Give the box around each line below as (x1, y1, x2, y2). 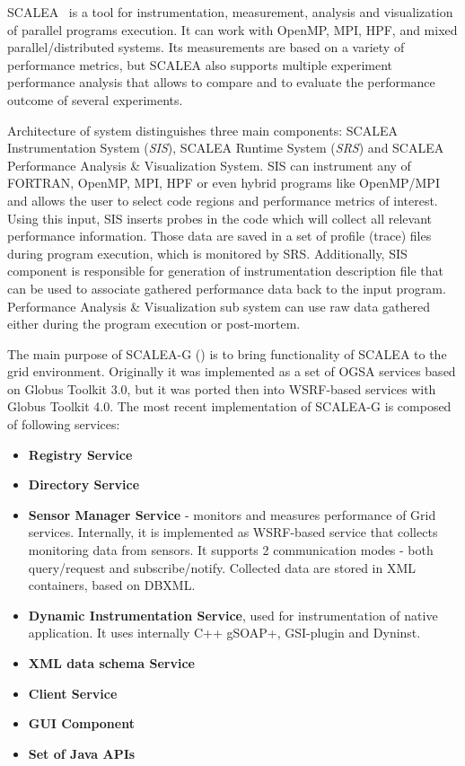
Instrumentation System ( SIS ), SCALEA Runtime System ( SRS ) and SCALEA (7, 138, 444, 157)
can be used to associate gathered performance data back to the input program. (7, 278, 446, 297)
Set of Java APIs (28, 744, 136, 762)
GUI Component (28, 714, 135, 733)
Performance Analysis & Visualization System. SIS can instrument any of (7, 155, 411, 174)
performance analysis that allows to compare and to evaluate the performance (7, 73, 435, 92)
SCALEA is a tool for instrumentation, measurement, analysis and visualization (7, 3, 453, 21)
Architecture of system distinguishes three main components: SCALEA (7, 120, 398, 139)
